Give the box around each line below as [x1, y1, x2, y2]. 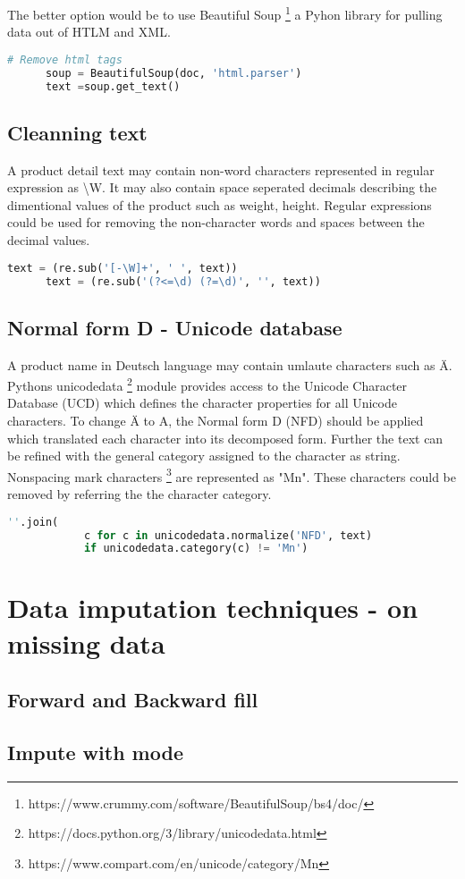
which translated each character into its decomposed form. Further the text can [7, 428, 444, 447]
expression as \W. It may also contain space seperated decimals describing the [7, 178, 437, 197]
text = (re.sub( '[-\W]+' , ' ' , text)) [7, 261, 238, 275]
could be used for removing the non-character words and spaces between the [7, 213, 425, 232]
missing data [7, 624, 165, 661]
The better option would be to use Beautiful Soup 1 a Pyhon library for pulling [7, 3, 443, 23]
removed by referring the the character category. [7, 485, 272, 503]
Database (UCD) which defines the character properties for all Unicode [7, 393, 397, 412]
